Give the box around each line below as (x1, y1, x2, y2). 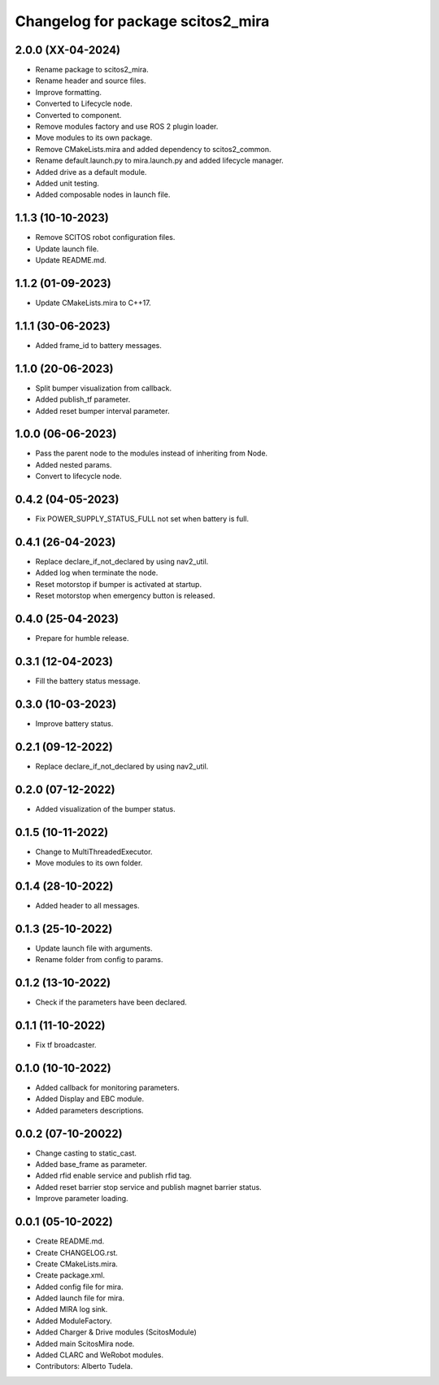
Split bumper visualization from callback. (35, 383, 172, 393)
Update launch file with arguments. (35, 943, 154, 953)
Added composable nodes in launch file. (35, 189, 171, 199)
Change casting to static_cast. (35, 1148, 137, 1158)
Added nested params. (35, 459, 112, 469)
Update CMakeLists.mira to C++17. (35, 298, 151, 307)
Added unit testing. (35, 178, 99, 188)
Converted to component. (35, 110, 122, 120)
